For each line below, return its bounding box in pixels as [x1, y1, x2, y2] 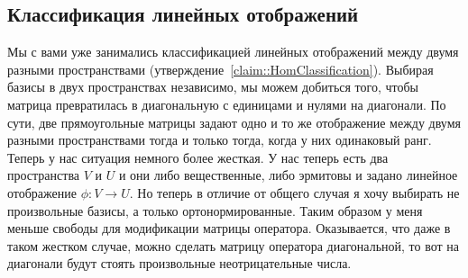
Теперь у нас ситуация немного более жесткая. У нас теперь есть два [7, 148, 389, 166]
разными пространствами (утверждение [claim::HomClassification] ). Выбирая [7, 59, 434, 78]
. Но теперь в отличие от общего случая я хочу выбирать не [129, 183, 460, 202]
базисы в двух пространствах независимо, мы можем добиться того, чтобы [7, 77, 418, 96]
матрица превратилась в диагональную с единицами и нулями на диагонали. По [7, 94, 446, 113]
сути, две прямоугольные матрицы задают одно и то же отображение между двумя [7, 112, 461, 131]
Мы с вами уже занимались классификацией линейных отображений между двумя [7, 42, 459, 61]
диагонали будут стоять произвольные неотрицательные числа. [7, 254, 352, 273]
